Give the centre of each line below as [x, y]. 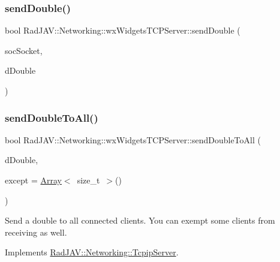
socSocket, [24, 50]
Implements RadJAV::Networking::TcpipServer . [92, 252]
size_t [88, 180]
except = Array [33, 180]
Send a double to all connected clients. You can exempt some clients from [140, 220]
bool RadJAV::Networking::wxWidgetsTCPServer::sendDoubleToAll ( [133, 139]
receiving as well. [36, 232]
